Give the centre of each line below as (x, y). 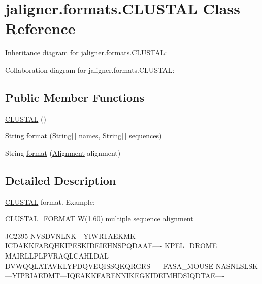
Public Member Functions (75, 97)
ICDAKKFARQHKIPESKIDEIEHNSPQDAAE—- (84, 246)
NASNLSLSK (237, 265)
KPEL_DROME (191, 246)
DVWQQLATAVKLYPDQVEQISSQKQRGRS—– (83, 265)
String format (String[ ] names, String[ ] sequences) (84, 136)
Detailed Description (61, 180)
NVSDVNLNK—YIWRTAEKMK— (86, 235)
